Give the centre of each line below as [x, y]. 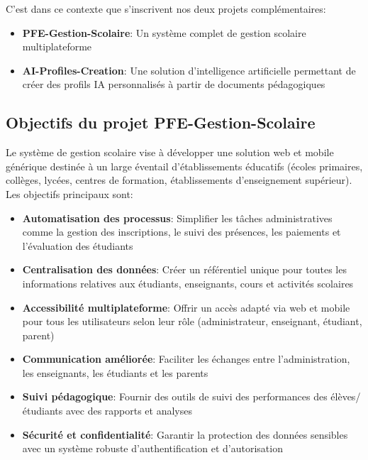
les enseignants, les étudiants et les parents [115, 372]
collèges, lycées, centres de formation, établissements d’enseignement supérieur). [179, 180]
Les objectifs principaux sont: [69, 193]
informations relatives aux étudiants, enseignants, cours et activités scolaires [188, 283]
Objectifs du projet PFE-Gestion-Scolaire [161, 122]
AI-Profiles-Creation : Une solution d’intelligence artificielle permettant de [189, 70]
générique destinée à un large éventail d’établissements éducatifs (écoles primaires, [184, 166]
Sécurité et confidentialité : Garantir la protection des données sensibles [185, 434]
